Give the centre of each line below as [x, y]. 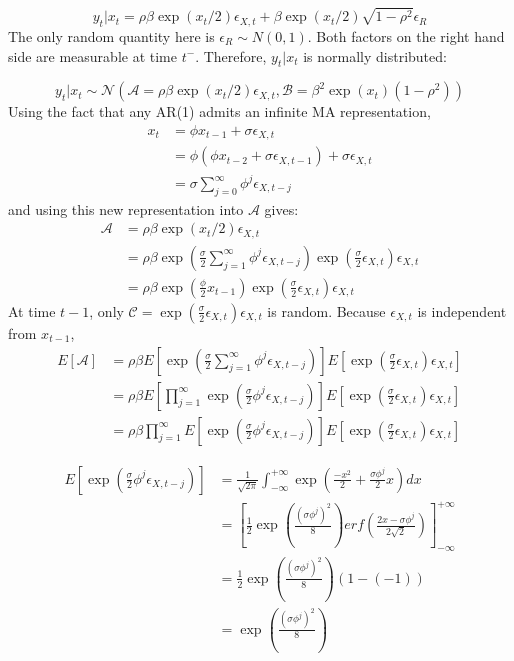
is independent [462, 310]
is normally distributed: [375, 55]
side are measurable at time [92, 55]
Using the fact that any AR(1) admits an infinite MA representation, [219, 111]
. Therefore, [231, 55]
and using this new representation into [126, 208]
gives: [281, 208]
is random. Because [326, 310]
